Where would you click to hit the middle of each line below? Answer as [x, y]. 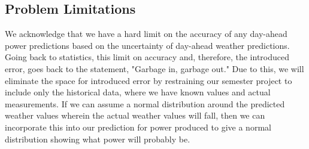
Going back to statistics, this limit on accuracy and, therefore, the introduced [147, 57]
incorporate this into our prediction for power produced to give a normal [138, 127]
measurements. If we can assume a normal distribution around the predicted [145, 103]
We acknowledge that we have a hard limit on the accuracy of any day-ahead [146, 34]
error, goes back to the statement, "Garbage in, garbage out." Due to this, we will [154, 68]
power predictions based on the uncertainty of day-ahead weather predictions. [147, 45]
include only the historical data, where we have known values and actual [138, 92]
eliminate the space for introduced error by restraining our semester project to [149, 80]
